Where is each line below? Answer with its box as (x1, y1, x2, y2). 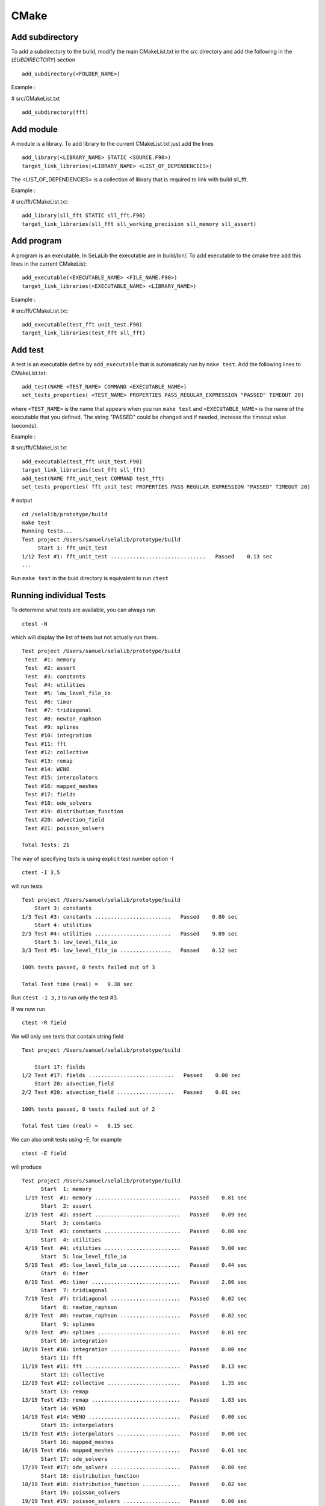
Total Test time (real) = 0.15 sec (22, 1122, 134, 1129)
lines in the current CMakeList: (11, 260, 87, 267)
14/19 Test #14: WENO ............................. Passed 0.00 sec (22, 1413, 247, 1420)
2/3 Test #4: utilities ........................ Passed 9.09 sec (22, 930, 238, 937)
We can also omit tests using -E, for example (11, 1136, 122, 1143)
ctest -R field (22, 1019, 67, 1026)
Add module (11, 124, 58, 134)
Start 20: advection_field (34, 1080, 114, 1087)
